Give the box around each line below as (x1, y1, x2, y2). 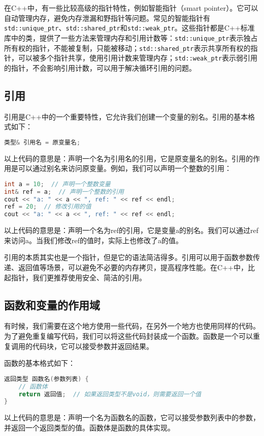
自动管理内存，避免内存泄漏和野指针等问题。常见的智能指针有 (4, 12, 210, 23)
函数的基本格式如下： (4, 358, 75, 368)
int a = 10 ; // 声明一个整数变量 (4, 180, 111, 188)
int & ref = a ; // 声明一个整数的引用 (4, 188, 124, 195)
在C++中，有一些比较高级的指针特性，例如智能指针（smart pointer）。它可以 (4, 3, 258, 13)
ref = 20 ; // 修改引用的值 (4, 203, 91, 211)
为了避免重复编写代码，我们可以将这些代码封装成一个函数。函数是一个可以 (4, 331, 253, 341)
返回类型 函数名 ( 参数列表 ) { (4, 375, 89, 383)
